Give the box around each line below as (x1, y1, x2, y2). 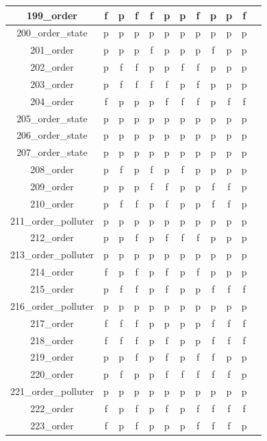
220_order (30, 367, 74, 381)
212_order (30, 230, 74, 245)
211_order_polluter (10, 213, 94, 227)
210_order (30, 196, 74, 210)
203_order (30, 76, 74, 91)
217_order (30, 315, 74, 330)
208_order (30, 162, 74, 177)
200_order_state (16, 25, 88, 40)
